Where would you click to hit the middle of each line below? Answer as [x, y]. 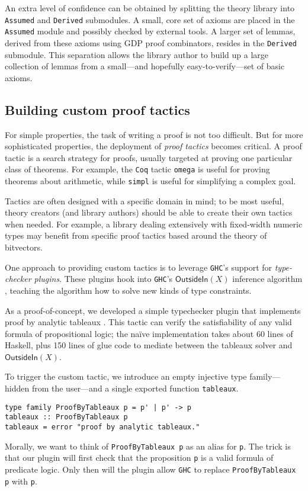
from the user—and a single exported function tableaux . [135, 388]
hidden [17, 388]
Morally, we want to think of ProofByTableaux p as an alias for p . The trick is [148, 446]
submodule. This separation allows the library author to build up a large [137, 54]
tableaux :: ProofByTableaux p [66, 417]
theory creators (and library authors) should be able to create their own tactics [149, 212]
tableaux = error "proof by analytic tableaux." [102, 427]
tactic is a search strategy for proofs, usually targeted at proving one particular [149, 157]
